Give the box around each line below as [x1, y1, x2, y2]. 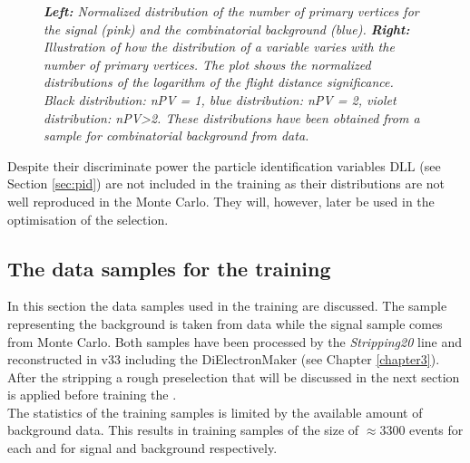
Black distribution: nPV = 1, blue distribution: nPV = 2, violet [44, 90, 397, 109]
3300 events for [379, 420, 464, 439]
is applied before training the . [7, 385, 177, 404]
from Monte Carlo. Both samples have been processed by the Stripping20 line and [7, 332, 463, 351]
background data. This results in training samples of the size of [7, 420, 359, 439]
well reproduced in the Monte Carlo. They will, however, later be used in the [7, 191, 435, 210]
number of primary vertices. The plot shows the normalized [44, 54, 371, 73]
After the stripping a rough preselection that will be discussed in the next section [7, 367, 460, 386]
